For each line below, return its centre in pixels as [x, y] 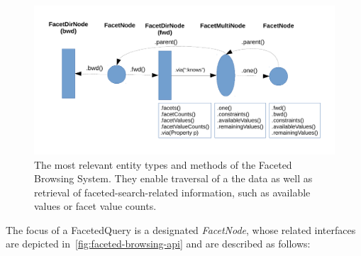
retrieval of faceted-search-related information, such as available [172, 192]
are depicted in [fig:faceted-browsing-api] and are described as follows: [158, 244]
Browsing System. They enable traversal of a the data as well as [173, 178]
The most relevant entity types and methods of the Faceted [163, 164]
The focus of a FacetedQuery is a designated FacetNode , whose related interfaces [181, 229]
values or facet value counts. [95, 206]
